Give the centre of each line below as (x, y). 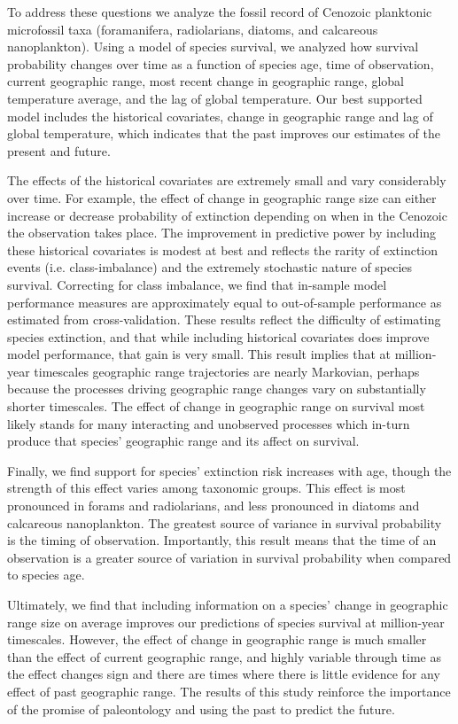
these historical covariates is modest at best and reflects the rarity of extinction (223, 249)
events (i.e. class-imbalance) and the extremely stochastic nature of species (210, 267)
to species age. (46, 575)
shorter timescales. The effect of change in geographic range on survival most (216, 406)
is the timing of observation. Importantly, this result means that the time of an (222, 540)
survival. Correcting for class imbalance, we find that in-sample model (197, 284)
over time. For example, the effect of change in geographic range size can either (222, 197)
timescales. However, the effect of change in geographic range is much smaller (217, 639)
